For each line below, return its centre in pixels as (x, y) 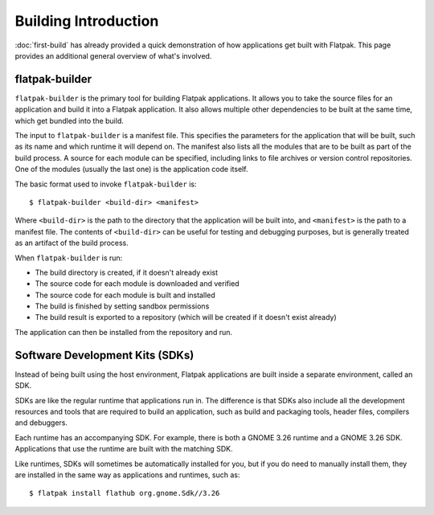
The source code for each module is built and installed (125, 295)
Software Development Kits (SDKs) (104, 355)
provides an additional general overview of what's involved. (113, 55)
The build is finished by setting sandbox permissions (122, 306)
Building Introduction (87, 21)
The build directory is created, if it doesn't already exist (127, 272)
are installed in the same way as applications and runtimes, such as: (127, 475)
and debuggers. (41, 423)
